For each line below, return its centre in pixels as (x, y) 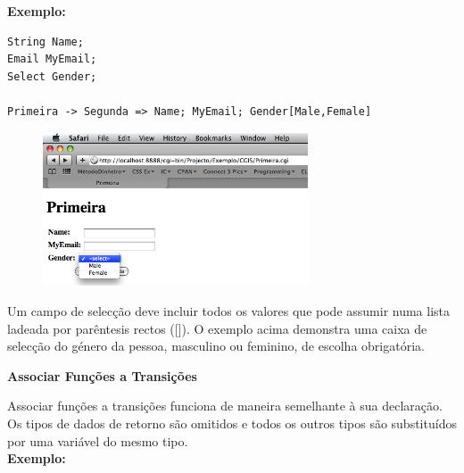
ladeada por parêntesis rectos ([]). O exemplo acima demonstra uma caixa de (217, 328)
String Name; (46, 41)
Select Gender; (52, 76)
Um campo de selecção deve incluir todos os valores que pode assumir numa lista (229, 310)
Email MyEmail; (52, 59)
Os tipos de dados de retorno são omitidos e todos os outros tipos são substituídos (232, 423)
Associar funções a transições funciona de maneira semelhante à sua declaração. (225, 406)
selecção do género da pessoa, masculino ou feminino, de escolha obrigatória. (216, 346)
